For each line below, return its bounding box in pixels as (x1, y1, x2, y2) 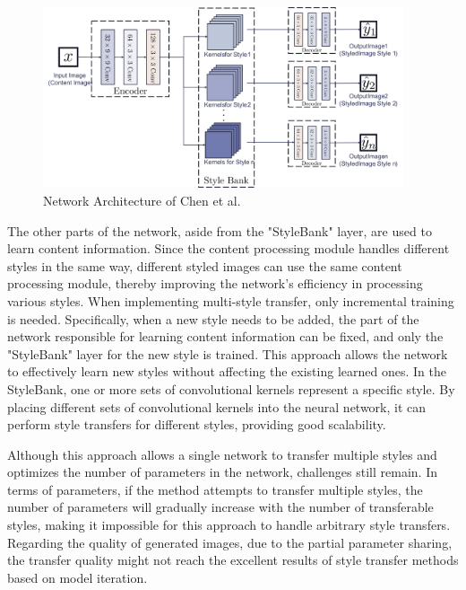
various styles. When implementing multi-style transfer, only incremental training (7, 291, 454, 310)
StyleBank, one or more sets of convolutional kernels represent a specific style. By (7, 379, 455, 398)
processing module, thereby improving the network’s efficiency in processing (7, 274, 423, 293)
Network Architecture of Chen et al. (43, 190, 241, 209)
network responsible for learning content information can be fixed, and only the (7, 327, 444, 346)
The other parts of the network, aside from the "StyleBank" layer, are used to (7, 221, 432, 240)
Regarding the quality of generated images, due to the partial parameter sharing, (7, 533, 453, 551)
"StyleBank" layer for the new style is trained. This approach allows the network (7, 344, 448, 363)
